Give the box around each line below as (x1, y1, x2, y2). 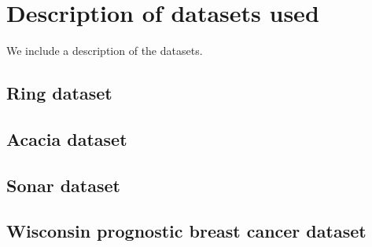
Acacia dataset (6, 126, 127, 151)
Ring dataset (6, 81, 112, 105)
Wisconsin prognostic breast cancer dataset (6, 219, 366, 243)
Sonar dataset (6, 173, 120, 197)
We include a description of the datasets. (6, 42, 203, 59)
